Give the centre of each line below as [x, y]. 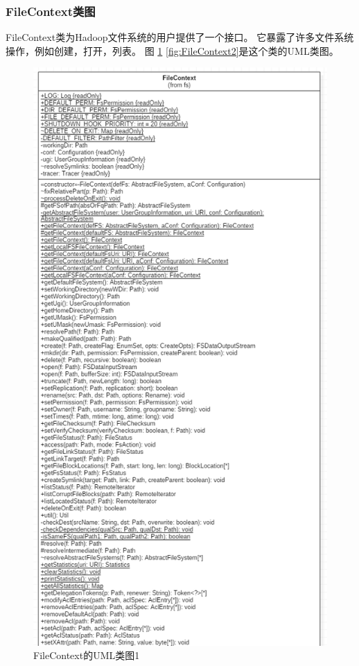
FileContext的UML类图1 [87, 655]
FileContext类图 [51, 11]
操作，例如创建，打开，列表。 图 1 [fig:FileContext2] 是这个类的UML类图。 [172, 50]
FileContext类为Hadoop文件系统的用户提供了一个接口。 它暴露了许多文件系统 [180, 37]
